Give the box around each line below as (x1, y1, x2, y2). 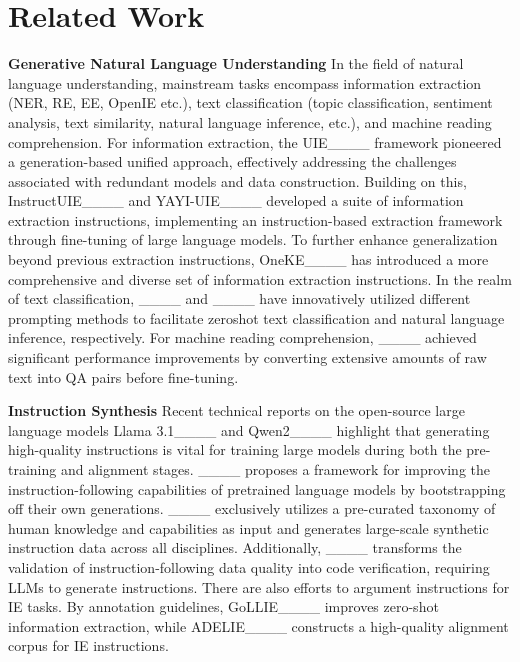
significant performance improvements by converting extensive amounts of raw (8, 347, 487, 368)
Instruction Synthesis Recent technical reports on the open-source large (8, 400, 465, 421)
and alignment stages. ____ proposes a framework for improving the (60, 459, 491, 479)
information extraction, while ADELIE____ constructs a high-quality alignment (8, 615, 509, 636)
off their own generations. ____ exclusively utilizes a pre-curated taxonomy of (8, 498, 496, 519)
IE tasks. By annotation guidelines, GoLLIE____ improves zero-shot (8, 596, 439, 617)
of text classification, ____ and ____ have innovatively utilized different (8, 288, 471, 309)
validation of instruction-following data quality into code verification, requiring (8, 556, 490, 577)
